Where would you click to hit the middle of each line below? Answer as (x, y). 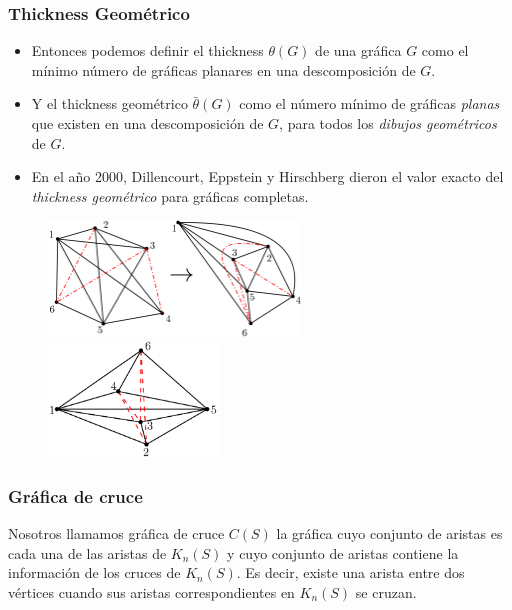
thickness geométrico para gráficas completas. (170, 195)
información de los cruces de (94, 572)
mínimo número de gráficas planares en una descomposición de (223, 69)
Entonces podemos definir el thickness (147, 50)
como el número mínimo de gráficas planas (369, 103)
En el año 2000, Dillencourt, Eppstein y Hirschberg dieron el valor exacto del (267, 176)
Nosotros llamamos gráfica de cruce (116, 533)
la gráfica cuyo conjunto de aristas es (389, 533)
